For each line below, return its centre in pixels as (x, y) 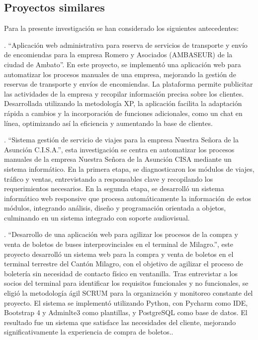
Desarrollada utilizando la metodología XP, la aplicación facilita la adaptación (123, 103)
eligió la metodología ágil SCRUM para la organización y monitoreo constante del (129, 293)
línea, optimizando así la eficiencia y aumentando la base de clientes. (108, 123)
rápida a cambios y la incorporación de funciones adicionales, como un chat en (123, 113)
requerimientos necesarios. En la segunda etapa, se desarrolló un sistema (114, 188)
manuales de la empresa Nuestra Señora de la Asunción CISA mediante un (118, 159)
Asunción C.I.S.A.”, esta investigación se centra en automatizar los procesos (119, 149)
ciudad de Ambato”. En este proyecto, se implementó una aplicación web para (123, 64)
